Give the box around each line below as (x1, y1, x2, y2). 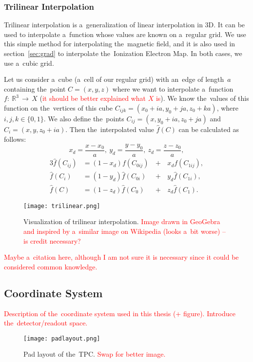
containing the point (4, 83, 66, 94)
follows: (4, 133, 26, 144)
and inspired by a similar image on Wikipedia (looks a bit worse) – (23, 226, 226, 236)
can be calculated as (178, 124, 239, 134)
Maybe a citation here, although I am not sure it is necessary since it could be (4, 252, 239, 262)
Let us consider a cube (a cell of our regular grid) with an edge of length (4, 74, 224, 84)
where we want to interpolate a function (112, 83, 234, 94)
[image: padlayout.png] (23, 335, 100, 342)
